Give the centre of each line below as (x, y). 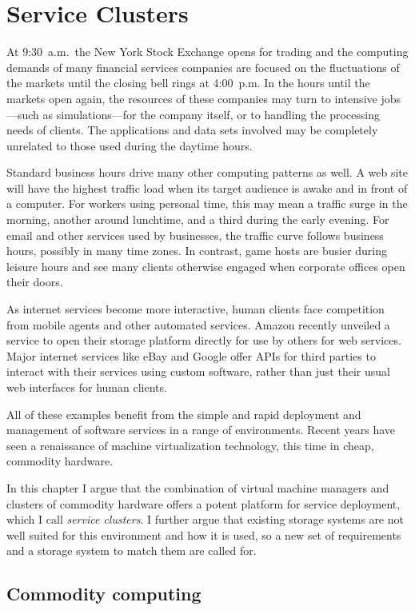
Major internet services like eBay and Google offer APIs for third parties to (191, 355)
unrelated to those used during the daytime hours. (130, 145)
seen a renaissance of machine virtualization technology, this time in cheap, (190, 445)
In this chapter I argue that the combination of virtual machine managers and (198, 487)
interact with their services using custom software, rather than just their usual (198, 371)
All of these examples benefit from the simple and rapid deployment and (184, 414)
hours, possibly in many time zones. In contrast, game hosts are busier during (197, 251)
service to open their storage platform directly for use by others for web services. (204, 340)
